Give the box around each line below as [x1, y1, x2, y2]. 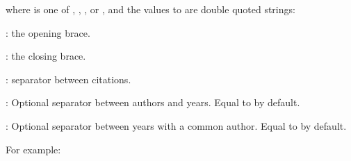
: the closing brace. [6, 49, 86, 63]
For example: [6, 142, 61, 156]
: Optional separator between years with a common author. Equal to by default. [6, 118, 347, 133]
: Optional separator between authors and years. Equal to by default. [6, 95, 300, 110]
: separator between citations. [6, 71, 131, 86]
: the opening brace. [6, 25, 90, 40]
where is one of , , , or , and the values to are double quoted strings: [6, 2, 295, 16]
